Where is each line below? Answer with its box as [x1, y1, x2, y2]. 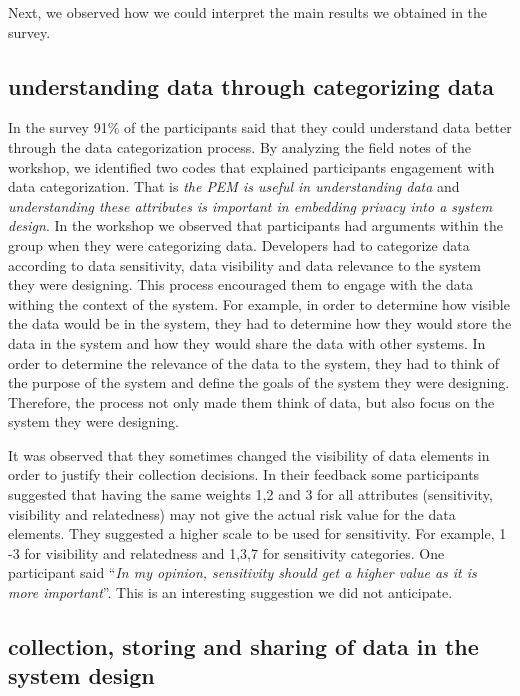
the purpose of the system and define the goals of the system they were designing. [8, 372, 510, 393]
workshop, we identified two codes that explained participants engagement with [8, 156, 495, 177]
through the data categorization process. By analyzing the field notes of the [8, 136, 471, 157]
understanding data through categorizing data [8, 70, 495, 101]
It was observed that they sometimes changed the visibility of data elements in [8, 444, 490, 465]
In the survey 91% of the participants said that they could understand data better [8, 117, 512, 138]
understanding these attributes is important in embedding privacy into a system [8, 195, 493, 216]
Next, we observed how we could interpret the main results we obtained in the [8, 2, 488, 22]
